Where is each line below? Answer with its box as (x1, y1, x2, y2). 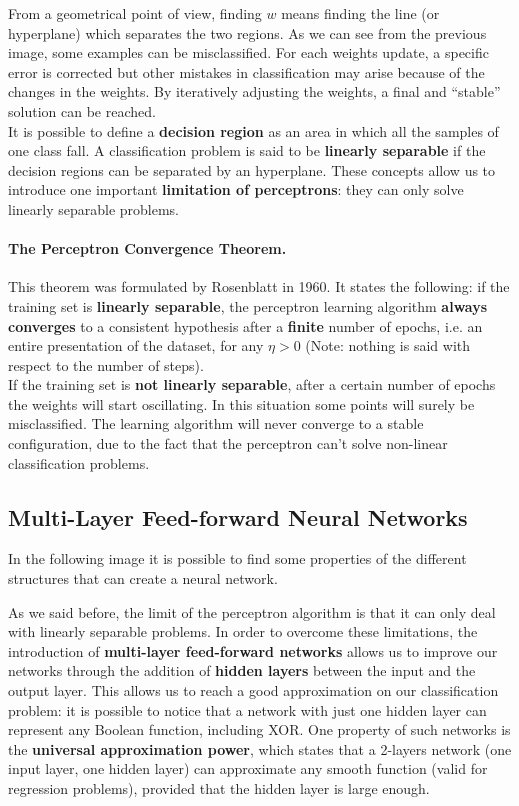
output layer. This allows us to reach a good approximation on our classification (8, 680, 499, 701)
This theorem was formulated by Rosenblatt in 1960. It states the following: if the (8, 276, 510, 297)
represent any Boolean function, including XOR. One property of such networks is (8, 719, 511, 740)
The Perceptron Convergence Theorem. (8, 238, 287, 259)
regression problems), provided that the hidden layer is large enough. (8, 778, 430, 798)
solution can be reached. (8, 100, 156, 121)
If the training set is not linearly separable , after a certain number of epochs (8, 374, 496, 395)
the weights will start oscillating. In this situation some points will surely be (8, 393, 475, 414)
